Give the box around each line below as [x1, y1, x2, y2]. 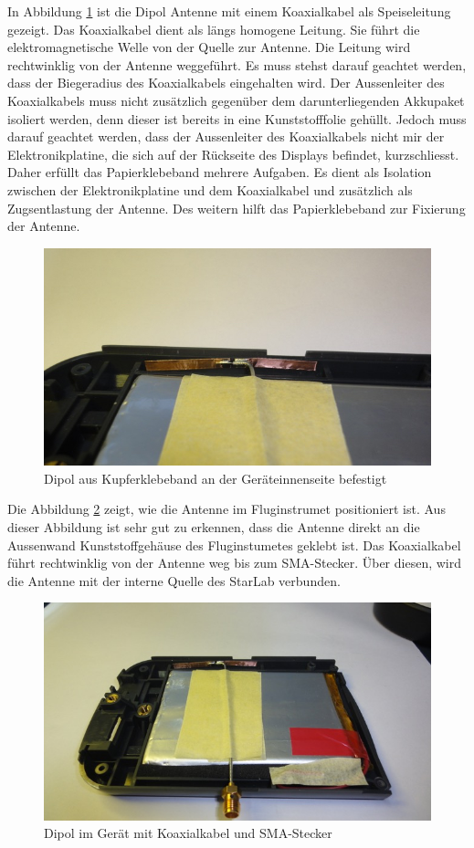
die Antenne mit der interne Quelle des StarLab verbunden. [7, 571, 341, 590]
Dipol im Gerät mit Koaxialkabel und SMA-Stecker [44, 823, 332, 843]
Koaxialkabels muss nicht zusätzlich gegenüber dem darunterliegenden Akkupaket [7, 90, 465, 110]
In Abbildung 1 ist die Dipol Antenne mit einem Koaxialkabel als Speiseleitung [7, 2, 451, 20]
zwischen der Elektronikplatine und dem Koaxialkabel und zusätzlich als [7, 180, 413, 199]
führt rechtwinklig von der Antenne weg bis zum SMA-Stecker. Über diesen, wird [7, 553, 461, 572]
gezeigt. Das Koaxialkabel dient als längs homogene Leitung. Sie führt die [7, 19, 420, 38]
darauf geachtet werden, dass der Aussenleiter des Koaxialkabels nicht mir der [7, 127, 445, 146]
